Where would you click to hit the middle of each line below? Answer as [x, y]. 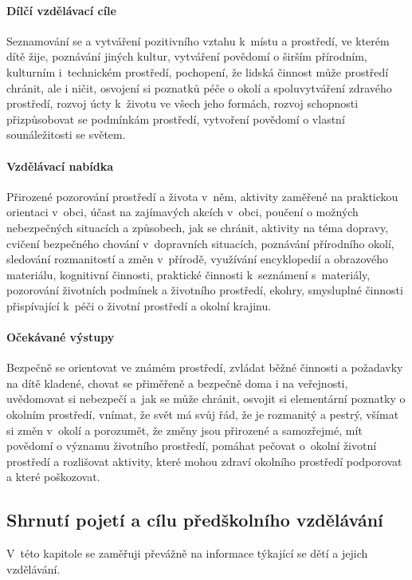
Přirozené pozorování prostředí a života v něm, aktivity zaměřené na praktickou [202, 196]
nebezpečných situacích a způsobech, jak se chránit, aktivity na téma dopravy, [198, 227]
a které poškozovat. [53, 477]
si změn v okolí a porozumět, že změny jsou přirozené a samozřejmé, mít [184, 430]
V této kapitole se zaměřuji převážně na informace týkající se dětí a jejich [187, 553]
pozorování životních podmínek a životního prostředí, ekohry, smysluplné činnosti [205, 290]
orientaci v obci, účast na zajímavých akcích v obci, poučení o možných [182, 212]
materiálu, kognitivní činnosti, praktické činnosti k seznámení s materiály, [188, 274]
